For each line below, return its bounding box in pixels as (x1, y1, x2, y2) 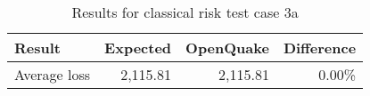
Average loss (14, 64, 91, 84)
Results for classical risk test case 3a (71, 2, 299, 22)
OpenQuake (185, 37, 269, 58)
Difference (283, 37, 357, 58)
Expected (104, 37, 172, 58)
